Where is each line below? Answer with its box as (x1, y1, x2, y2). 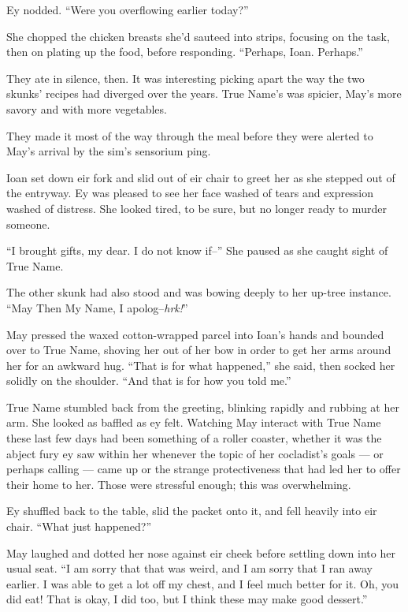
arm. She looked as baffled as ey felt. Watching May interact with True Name (6, 414, 381, 431)
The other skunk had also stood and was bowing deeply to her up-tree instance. (6, 284, 391, 300)
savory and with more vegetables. (6, 100, 167, 117)
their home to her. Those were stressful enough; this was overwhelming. (6, 476, 351, 492)
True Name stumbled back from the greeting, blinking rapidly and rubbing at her (6, 398, 399, 415)
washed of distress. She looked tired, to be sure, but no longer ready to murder (6, 200, 387, 216)
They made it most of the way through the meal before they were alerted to (6, 127, 373, 144)
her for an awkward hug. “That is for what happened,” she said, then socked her (6, 356, 395, 373)
